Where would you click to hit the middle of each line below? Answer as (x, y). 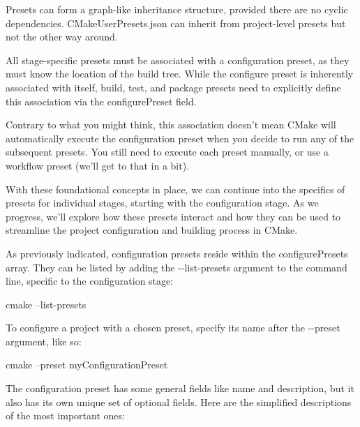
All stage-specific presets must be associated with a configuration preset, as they (178, 60)
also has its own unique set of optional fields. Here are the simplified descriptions (179, 402)
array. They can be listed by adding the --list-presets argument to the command (177, 267)
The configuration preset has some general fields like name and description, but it (180, 388)
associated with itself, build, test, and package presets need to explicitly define (173, 87)
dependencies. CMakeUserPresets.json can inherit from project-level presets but (176, 23)
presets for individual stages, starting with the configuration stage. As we (162, 203)
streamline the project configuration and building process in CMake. (152, 230)
